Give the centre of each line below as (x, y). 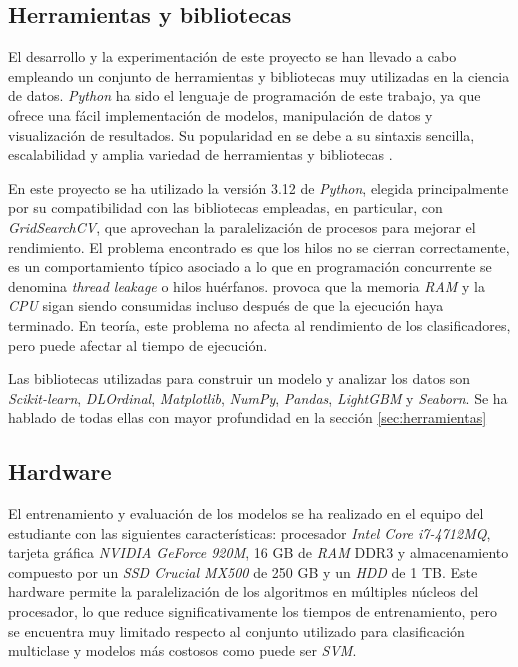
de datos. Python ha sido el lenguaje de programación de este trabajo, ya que (244, 95)
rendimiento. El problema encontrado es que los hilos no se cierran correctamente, (259, 246)
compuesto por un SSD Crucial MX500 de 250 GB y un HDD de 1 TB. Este (243, 571)
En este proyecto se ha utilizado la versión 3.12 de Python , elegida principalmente (258, 187)
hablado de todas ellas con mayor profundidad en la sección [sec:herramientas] (247, 417)
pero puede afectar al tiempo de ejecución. (138, 344)
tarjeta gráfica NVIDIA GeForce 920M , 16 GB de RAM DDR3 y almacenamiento (258, 552)
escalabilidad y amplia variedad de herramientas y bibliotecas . (200, 154)
